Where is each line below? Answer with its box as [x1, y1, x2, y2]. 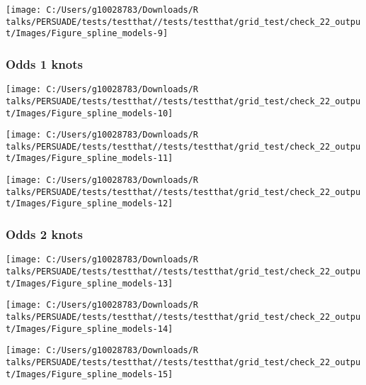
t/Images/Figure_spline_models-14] [6, 323, 173, 334]
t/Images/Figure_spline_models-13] [6, 278, 173, 289]
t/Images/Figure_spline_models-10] [6, 108, 173, 118]
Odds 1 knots [6, 55, 83, 72]
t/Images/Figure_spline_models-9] [6, 28, 168, 39]
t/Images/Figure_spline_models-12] [6, 199, 173, 209]
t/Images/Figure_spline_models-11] [6, 153, 173, 164]
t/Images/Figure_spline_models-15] [6, 369, 173, 379]
